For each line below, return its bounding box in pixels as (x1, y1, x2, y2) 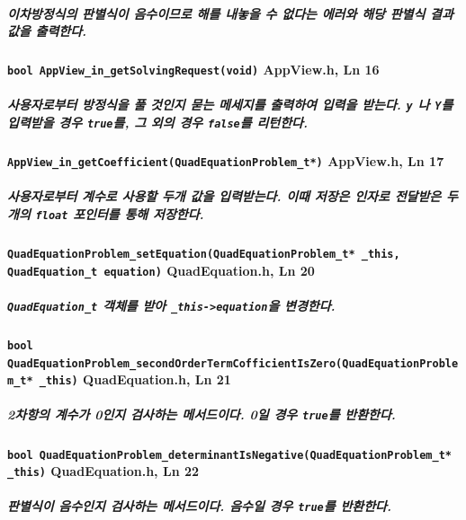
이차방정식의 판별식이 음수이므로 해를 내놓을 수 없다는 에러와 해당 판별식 (7, 4, 426, 22)
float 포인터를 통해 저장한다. (35, 204, 204, 223)
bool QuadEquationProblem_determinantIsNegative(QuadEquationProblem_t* (7, 448, 452, 462)
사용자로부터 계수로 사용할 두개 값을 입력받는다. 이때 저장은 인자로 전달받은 (7, 187, 442, 206)
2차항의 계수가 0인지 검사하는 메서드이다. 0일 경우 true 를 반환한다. (7, 405, 396, 424)
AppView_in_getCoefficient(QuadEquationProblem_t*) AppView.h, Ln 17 (7, 152, 444, 171)
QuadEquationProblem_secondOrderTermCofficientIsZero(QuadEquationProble (7, 357, 459, 370)
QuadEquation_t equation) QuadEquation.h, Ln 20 (7, 260, 315, 279)
